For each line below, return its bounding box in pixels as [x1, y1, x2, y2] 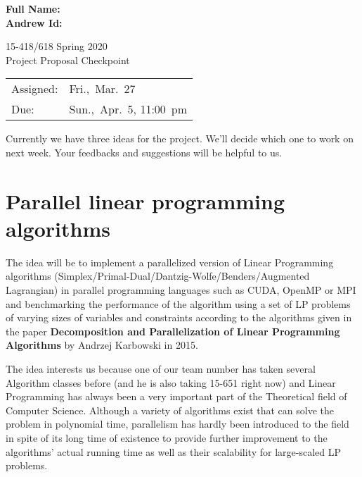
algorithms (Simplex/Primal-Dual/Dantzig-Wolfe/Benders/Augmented [6, 268, 310, 283]
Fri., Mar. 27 [69, 80, 136, 97]
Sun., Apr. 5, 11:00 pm [69, 101, 188, 118]
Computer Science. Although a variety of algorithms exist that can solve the [6, 402, 334, 417]
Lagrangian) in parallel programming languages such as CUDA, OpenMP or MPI [6, 283, 356, 297]
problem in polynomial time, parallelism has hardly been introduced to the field [6, 416, 349, 431]
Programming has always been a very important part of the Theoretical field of [6, 389, 347, 404]
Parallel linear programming [6, 186, 285, 215]
